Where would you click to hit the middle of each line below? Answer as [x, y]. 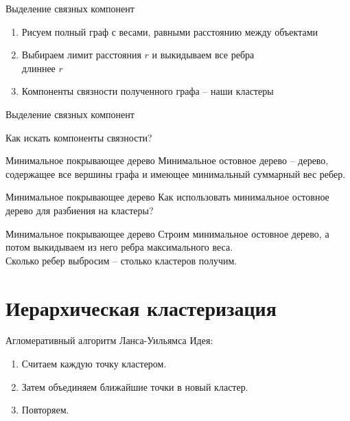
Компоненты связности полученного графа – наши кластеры [148, 91]
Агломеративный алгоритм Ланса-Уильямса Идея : [109, 340]
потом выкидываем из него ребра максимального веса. [119, 247]
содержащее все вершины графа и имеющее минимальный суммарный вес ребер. [176, 173]
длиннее [38, 68]
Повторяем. [45, 410]
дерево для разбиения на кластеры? [80, 210]
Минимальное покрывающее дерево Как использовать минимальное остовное [167, 197]
